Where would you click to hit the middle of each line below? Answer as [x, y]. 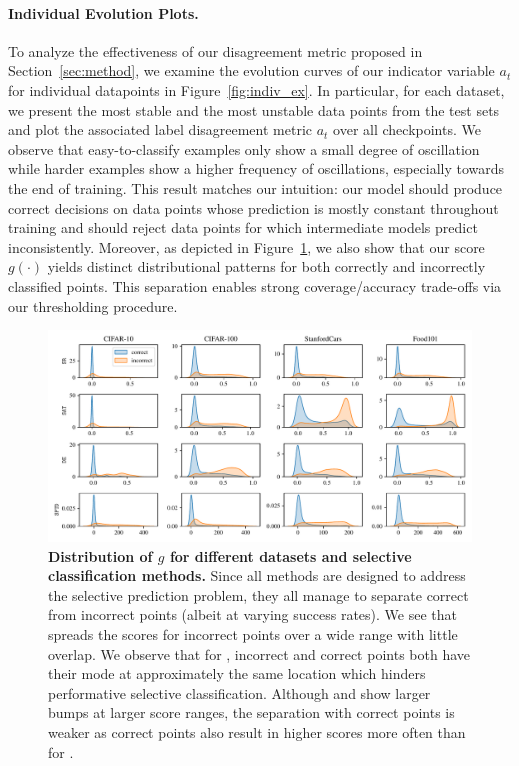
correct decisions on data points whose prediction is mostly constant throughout [253, 207]
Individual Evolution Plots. [103, 12]
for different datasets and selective [290, 555]
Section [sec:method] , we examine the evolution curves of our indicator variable [251, 70]
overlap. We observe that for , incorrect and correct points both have [259, 653]
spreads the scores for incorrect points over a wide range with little [253, 634]
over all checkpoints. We [407, 129]
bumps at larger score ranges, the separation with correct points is [251, 712]
